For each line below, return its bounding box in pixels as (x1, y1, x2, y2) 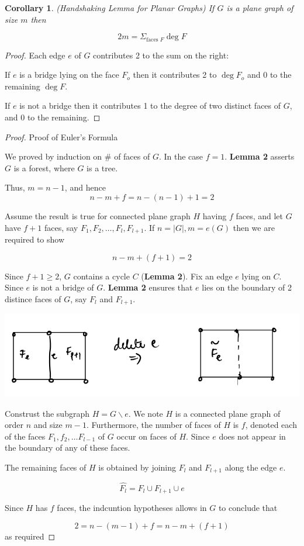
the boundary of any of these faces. (5, 441, 130, 454)
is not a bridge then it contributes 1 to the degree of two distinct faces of (19, 99, 281, 112)
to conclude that (218, 502, 278, 513)
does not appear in (219, 430, 286, 442)
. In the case (158, 150, 203, 163)
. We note (128, 407, 163, 419)
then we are (233, 221, 275, 233)
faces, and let (236, 209, 283, 222)
